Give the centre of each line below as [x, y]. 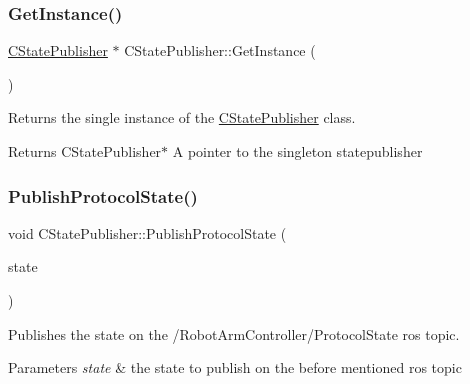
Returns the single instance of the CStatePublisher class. [182, 117]
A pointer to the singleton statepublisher [297, 151]
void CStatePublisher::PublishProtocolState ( [147, 232]
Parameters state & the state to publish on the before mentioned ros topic [235, 367]
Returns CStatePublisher [85, 151]
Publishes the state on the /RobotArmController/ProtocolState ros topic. [234, 333]
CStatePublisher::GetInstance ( [220, 50]
